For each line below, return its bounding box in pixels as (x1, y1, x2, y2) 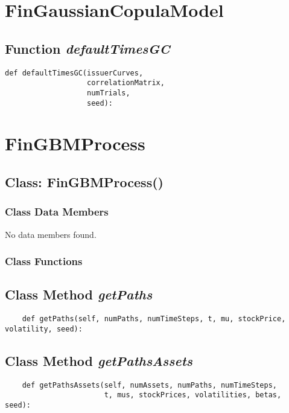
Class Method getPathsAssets (5, 351, 192, 370)
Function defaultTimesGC (5, 39, 170, 57)
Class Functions (5, 254, 83, 269)
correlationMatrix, (87, 78, 165, 88)
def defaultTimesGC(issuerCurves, (5, 68, 144, 77)
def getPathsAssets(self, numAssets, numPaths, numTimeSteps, (22, 380, 278, 389)
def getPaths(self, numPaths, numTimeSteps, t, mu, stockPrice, (22, 315, 286, 324)
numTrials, (87, 88, 130, 97)
